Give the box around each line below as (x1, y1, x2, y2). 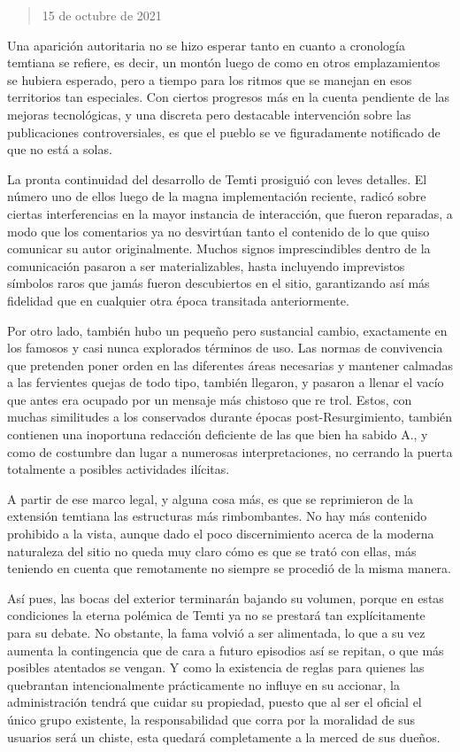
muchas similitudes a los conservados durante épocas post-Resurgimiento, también (7, 407, 453, 426)
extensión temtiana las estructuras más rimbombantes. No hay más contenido (7, 507, 427, 525)
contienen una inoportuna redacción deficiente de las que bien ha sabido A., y (7, 425, 428, 444)
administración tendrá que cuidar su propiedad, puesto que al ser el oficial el (7, 693, 422, 711)
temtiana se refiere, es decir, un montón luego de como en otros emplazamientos (7, 53, 441, 72)
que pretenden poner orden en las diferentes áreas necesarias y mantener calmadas (7, 355, 453, 374)
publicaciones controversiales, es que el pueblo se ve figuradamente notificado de (7, 122, 441, 141)
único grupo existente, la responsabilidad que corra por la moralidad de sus (7, 709, 416, 728)
